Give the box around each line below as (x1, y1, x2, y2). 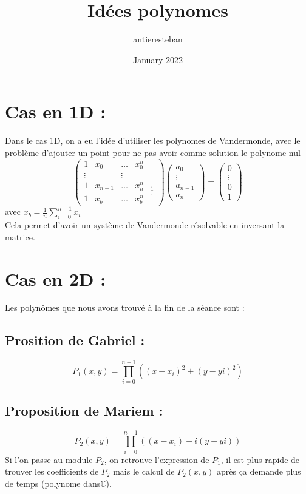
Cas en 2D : (5, 266, 106, 291)
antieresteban (133, 33, 183, 46)
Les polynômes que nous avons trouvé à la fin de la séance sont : (5, 301, 245, 314)
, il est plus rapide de (220, 453, 300, 465)
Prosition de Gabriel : (5, 331, 145, 350)
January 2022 (133, 53, 183, 66)
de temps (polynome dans (5, 476, 101, 489)
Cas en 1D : (5, 99, 106, 124)
